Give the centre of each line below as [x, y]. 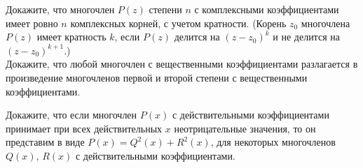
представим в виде [45, 142]
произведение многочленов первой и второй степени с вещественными [157, 77]
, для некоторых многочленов [273, 142]
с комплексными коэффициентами [267, 9]
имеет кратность [71, 37]
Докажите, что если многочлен [71, 115]
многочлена [326, 23]
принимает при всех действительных [84, 128]
